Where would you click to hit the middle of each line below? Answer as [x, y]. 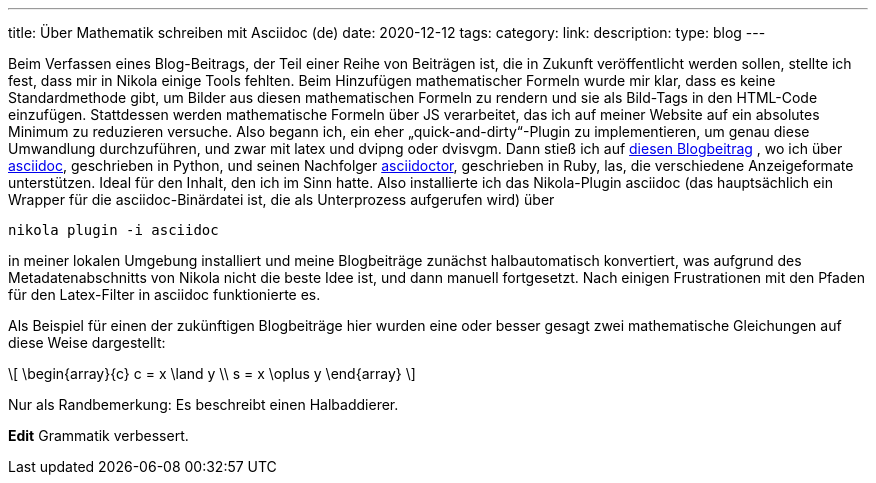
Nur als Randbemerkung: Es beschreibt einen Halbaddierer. [203, 404]
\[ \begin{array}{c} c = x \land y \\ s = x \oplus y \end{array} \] [212, 373]
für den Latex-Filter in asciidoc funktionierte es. [164, 294]
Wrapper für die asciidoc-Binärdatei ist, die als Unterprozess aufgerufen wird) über [281, 199]
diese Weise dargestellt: [87, 342]
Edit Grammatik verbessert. [98, 435]
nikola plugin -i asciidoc [113, 230]
